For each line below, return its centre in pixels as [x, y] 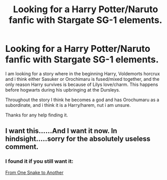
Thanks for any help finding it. [37, 115]
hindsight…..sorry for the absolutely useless [78, 139]
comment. [22, 147]
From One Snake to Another [34, 172]
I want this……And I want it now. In [61, 131]
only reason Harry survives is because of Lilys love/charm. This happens [82, 84]
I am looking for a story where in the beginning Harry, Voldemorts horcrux [83, 73]
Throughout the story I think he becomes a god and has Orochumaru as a [82, 100]
